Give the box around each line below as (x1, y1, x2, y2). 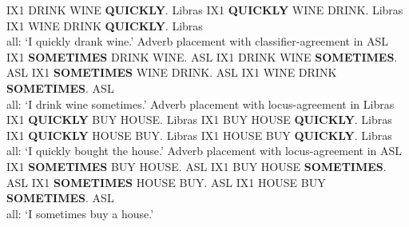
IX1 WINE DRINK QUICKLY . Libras (6, 17, 203, 34)
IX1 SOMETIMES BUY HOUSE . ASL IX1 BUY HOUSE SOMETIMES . (6, 157, 387, 174)
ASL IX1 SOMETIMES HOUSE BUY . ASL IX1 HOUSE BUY (6, 173, 326, 190)
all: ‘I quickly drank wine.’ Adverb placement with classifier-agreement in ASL (6, 33, 389, 50)
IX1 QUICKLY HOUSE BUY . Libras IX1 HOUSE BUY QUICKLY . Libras (6, 126, 392, 143)
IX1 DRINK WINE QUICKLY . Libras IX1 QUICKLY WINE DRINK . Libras (6, 2, 403, 18)
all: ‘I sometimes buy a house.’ (6, 205, 154, 221)
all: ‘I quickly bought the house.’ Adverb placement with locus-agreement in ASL (6, 142, 403, 159)
